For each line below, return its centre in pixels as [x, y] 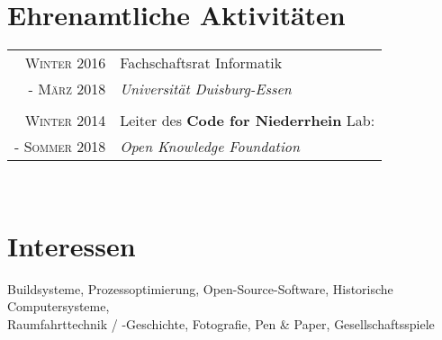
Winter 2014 [65, 121]
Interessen [72, 245]
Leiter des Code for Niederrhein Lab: [248, 121]
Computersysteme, [59, 306]
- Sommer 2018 [60, 147]
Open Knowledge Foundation [210, 147]
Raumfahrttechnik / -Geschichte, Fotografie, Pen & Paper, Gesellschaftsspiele [221, 324]
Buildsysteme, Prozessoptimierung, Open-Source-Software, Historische [200, 288]
